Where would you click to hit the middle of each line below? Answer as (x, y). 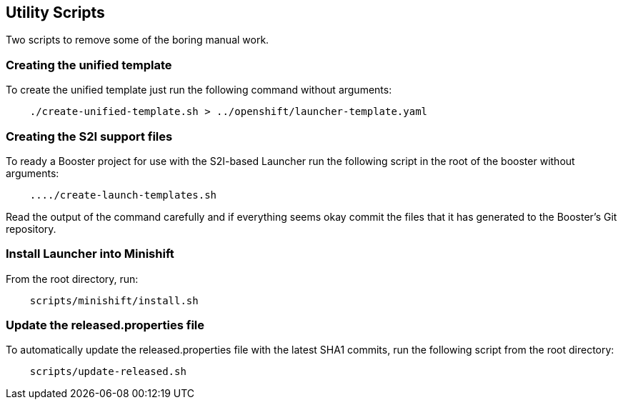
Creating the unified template (89, 65)
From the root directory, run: (72, 279)
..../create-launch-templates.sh (123, 195)
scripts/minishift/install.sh (114, 300)
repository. (31, 229)
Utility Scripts (55, 12)
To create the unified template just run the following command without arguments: (199, 90)
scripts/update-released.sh (108, 372)
